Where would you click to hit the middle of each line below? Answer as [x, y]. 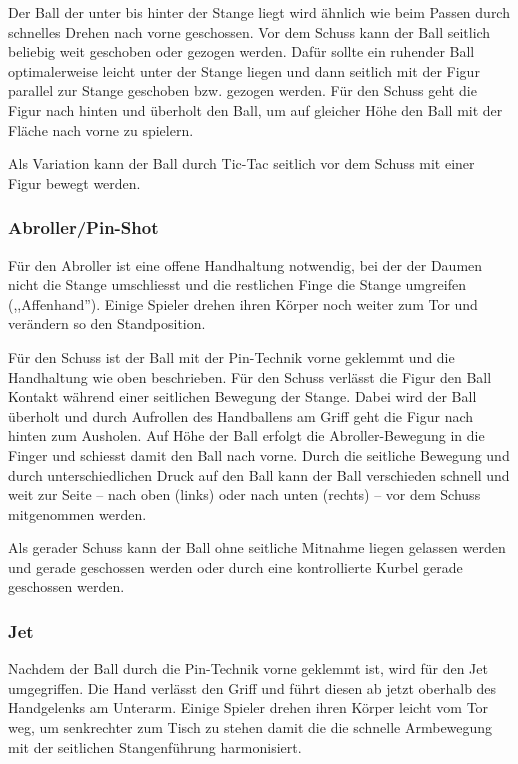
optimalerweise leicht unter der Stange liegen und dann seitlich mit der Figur [244, 70]
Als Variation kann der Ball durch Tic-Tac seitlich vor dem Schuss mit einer [241, 163]
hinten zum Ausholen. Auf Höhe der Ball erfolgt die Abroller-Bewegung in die [246, 435]
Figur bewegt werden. [74, 182]
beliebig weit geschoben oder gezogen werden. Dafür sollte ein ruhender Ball [241, 51]
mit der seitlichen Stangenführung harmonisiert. [155, 746]
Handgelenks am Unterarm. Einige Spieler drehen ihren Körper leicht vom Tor [248, 707]
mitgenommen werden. [77, 513]
